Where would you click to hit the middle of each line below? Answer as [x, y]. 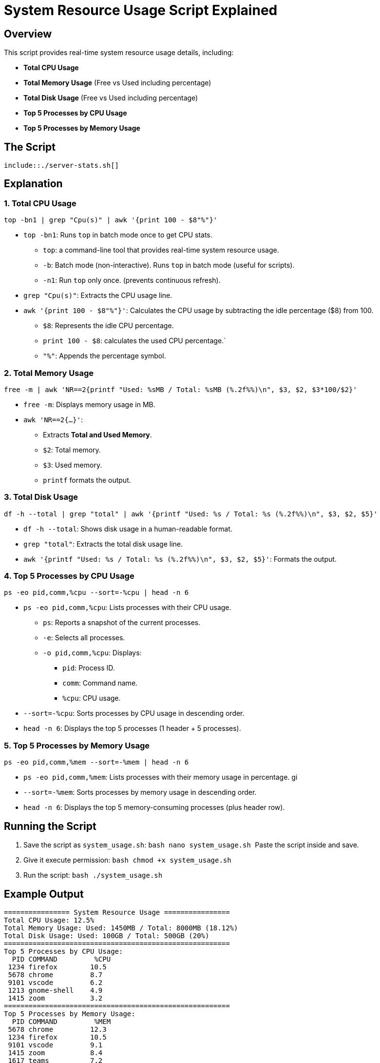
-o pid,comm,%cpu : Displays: [92, 653]
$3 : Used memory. [73, 465]
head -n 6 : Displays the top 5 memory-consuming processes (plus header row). [154, 807]
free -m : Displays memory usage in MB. [89, 404]
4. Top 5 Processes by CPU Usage [69, 576]
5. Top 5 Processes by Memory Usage [77, 745]
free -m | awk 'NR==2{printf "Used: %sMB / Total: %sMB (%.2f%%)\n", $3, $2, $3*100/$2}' [180, 389]
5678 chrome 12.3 [57, 1029]
